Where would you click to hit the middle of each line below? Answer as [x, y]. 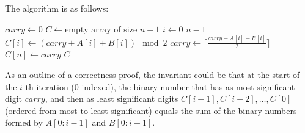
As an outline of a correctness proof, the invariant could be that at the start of [152, 74]
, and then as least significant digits [112, 99]
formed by [24, 122]
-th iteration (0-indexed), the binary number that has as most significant [159, 86]
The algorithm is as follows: [57, 8]
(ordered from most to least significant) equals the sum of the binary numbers [151, 110]
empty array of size [101, 30]
